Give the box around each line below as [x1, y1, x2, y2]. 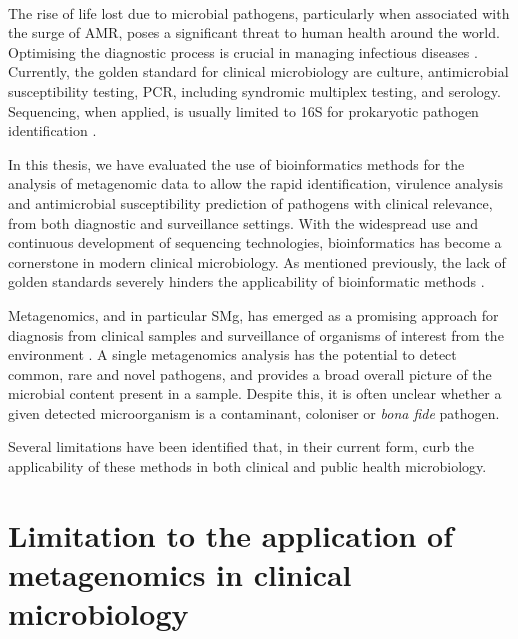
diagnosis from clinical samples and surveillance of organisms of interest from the [8, 324, 504, 345]
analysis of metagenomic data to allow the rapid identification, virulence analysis [8, 173, 504, 194]
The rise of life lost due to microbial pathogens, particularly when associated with [8, 2, 510, 23]
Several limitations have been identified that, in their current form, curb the [8, 436, 474, 457]
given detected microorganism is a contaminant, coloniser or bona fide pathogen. [8, 402, 500, 423]
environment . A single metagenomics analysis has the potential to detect [8, 344, 457, 365]
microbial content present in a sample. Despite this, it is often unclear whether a [8, 383, 502, 404]
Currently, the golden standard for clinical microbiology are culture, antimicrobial [8, 61, 509, 82]
